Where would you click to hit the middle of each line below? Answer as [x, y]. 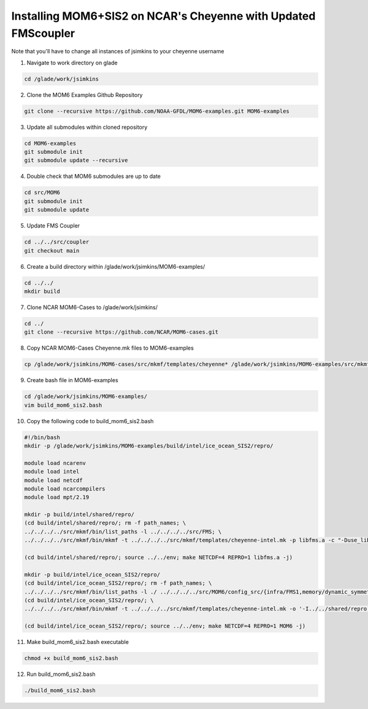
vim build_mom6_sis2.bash [63, 405]
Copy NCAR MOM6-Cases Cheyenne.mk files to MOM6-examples [110, 348]
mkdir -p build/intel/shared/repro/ [79, 515]
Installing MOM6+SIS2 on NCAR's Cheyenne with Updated [163, 16]
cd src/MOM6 [42, 193]
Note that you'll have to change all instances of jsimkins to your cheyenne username [118, 52]
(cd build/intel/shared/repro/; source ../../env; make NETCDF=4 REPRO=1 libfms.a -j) [159, 558]
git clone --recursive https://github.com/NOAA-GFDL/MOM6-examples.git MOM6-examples [157, 111]
